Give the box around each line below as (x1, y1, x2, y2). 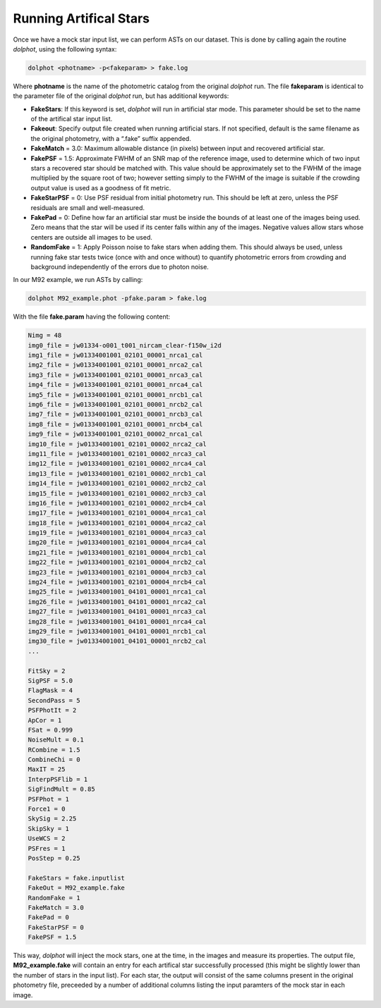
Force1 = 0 (28, 805, 66, 813)
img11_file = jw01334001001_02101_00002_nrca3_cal (28, 450, 207, 457)
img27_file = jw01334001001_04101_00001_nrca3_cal (28, 608, 207, 616)
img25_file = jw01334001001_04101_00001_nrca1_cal (28, 588, 207, 596)
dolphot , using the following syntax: (13, 44, 117, 53)
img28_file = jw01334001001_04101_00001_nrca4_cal (28, 617, 207, 625)
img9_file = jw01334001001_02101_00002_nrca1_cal (28, 430, 203, 438)
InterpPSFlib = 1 (28, 775, 88, 783)
